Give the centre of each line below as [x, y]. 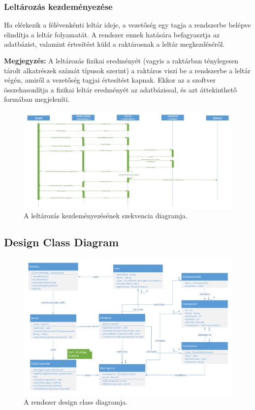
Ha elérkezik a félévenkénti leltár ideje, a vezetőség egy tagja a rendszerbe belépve [127, 25]
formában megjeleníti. [37, 99]
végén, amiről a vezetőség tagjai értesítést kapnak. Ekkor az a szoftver [110, 80]
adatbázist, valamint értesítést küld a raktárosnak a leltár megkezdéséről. [114, 44]
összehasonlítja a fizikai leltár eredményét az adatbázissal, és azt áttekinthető [120, 89]
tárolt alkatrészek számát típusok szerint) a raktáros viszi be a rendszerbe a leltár [127, 70]
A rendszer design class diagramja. [76, 402]
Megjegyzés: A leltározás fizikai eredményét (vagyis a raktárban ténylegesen [121, 60]
